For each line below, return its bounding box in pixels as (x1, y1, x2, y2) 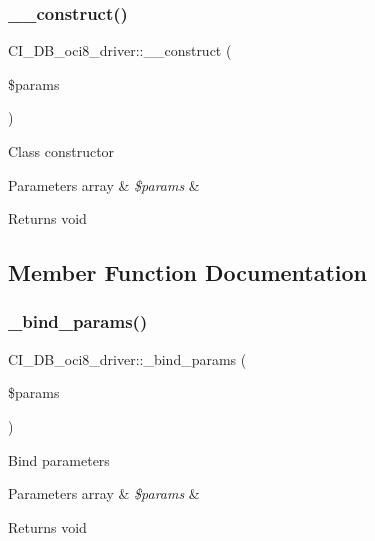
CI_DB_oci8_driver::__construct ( (8, 40, 232, 61)
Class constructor (8, 141, 115, 161)
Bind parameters (8, 449, 110, 470)
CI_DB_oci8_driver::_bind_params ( (8, 348, 247, 369)
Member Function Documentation (8, 257, 368, 288)
